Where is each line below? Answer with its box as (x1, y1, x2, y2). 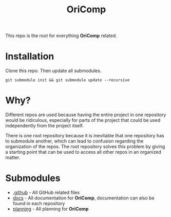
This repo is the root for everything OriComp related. (5, 32, 117, 39)
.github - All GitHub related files (12, 189, 80, 195)
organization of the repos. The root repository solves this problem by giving (5, 143, 165, 150)
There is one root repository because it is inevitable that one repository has (5, 133, 164, 139)
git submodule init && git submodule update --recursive (5, 78, 130, 83)
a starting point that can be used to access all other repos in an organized (5, 149, 162, 155)
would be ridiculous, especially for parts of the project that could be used (5, 117, 161, 123)
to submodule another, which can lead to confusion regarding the (5, 138, 144, 144)
